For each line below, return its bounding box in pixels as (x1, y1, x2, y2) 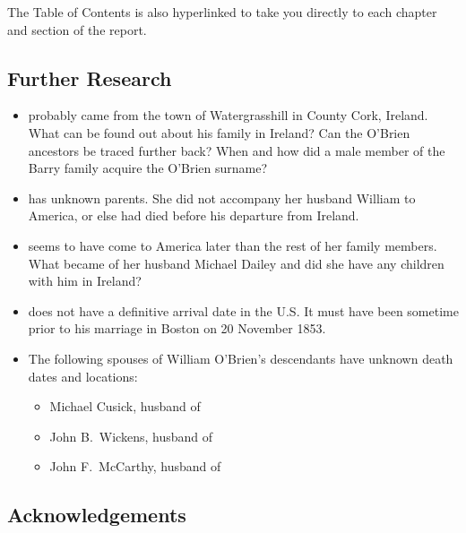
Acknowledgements (7, 501, 186, 529)
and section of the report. (7, 20, 147, 39)
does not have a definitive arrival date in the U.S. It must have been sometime (28, 301, 459, 320)
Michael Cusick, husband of (49, 397, 201, 416)
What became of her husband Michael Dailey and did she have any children (28, 254, 444, 272)
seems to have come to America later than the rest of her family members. (28, 236, 437, 254)
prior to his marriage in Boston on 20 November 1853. (28, 319, 326, 338)
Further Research (7, 64, 172, 91)
